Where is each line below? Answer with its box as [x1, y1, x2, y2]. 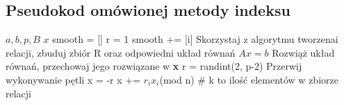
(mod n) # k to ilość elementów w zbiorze [159, 72, 338, 86]
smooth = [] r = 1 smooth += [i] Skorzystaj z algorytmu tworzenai [52, 32, 338, 46]
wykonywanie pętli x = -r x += [6, 72, 141, 86]
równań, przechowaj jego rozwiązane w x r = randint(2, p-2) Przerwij [6, 59, 302, 73]
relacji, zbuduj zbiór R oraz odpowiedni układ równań [6, 45, 236, 59]
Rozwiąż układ [272, 45, 335, 59]
